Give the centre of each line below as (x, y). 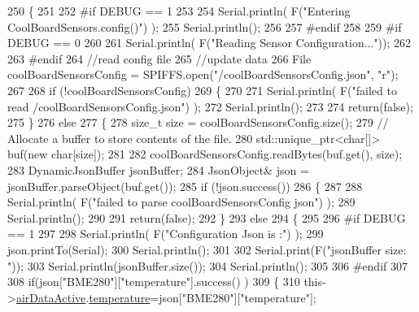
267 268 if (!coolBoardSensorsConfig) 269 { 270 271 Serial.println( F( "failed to (202, 90)
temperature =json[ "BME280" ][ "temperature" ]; (203, 297)
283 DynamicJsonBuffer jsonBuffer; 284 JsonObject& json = (158, 169)
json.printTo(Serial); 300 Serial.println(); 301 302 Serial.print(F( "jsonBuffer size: (207, 249)
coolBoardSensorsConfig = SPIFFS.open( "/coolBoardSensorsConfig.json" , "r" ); (203, 74)
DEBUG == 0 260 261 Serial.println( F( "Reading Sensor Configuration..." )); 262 (209, 43)
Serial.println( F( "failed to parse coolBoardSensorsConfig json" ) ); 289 (181, 202)
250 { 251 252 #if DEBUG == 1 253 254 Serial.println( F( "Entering (179, 11)
